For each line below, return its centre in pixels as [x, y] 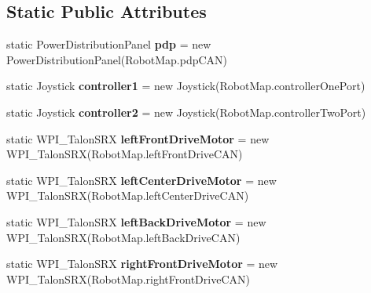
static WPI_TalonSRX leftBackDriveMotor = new [136, 221]
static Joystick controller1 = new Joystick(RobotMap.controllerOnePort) [186, 86]
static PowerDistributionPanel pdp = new [109, 44]
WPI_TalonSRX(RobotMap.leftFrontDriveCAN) [125, 154]
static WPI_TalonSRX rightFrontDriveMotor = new [142, 264]
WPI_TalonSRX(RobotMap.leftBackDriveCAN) [123, 237]
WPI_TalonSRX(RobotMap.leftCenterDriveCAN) [128, 195]
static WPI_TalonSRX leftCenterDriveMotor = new [141, 180]
